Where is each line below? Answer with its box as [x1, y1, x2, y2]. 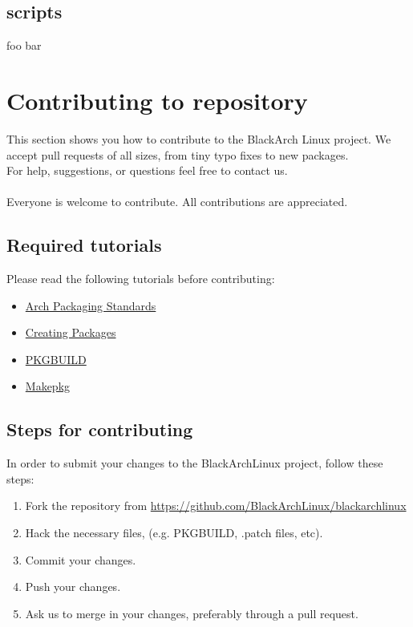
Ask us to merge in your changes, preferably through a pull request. [25, 605, 358, 621]
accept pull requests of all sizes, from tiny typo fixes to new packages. [6, 146, 349, 163]
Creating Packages [25, 324, 116, 341]
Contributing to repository [6, 83, 308, 116]
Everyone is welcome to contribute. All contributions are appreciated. [6, 193, 348, 210]
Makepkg [25, 378, 71, 394]
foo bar [6, 37, 42, 54]
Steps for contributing [6, 417, 193, 442]
